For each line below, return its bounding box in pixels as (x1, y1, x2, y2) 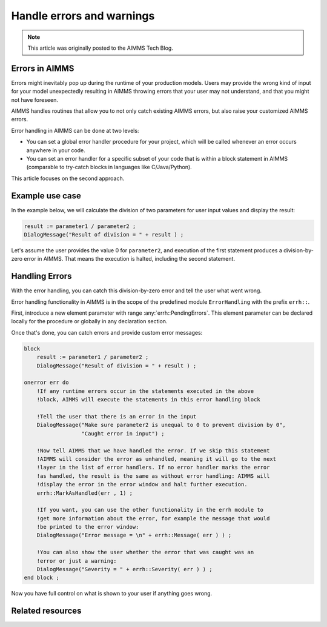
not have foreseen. (11, 96, 59, 103)
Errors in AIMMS (11, 63, 74, 73)
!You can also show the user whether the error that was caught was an (36, 549, 254, 556)
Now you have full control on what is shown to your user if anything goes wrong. (11, 590, 213, 597)
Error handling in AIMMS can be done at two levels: (11, 127, 139, 134)
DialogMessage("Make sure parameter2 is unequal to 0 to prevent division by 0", (36, 421, 286, 429)
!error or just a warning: (36, 557, 117, 564)
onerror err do (24, 379, 69, 386)
